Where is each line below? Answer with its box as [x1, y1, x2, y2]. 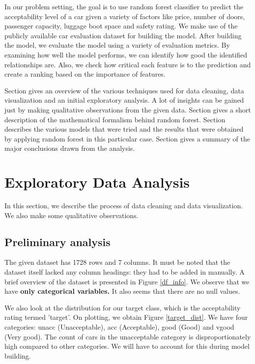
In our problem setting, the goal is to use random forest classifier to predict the [4, 1, 244, 11]
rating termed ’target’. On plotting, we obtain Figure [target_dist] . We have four [4, 312, 248, 322]
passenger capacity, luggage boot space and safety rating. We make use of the [4, 21, 238, 31]
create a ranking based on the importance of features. [4, 69, 166, 79]
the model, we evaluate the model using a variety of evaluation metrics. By [4, 40, 230, 50]
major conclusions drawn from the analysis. [4, 143, 135, 153]
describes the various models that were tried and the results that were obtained [4, 124, 244, 134]
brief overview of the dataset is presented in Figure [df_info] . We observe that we [4, 276, 250, 286]
